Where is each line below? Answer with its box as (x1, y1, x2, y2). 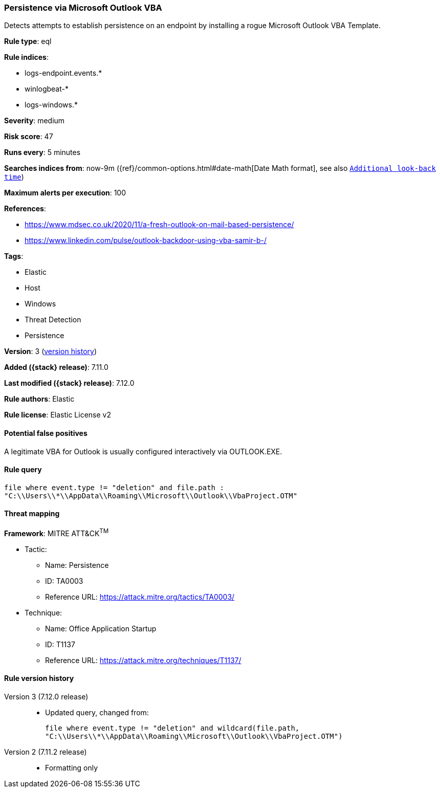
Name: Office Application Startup (45, 624, 157, 633)
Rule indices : (4, 53, 49, 62)
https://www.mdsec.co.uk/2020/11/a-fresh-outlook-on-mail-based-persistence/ (25, 220, 294, 229)
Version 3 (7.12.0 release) (4, 692, 89, 701)
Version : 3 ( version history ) (4, 347, 97, 356)
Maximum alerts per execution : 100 (4, 188, 126, 197)
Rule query (4, 465, 42, 474)
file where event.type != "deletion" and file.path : (4, 483, 224, 492)
